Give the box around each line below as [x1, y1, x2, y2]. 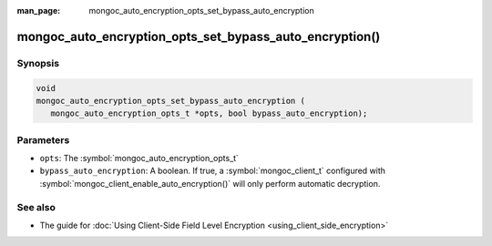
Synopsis [16, 56, 59, 69]
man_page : [16, 5, 61, 15]
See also [16, 200, 56, 213]
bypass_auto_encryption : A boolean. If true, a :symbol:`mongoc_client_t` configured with [39, 165, 386, 177]
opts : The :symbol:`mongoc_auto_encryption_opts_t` [39, 153, 239, 164]
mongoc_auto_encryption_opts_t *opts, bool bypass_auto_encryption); [50, 108, 368, 118]
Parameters [16, 133, 70, 146]
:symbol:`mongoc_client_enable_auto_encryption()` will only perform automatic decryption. [39, 178, 381, 189]
